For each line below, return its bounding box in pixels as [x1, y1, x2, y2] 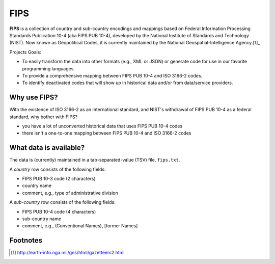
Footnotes [9, 236, 43, 245]
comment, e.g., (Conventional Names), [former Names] [22, 223, 138, 229]
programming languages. [22, 65, 75, 71]
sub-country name [22, 216, 62, 222]
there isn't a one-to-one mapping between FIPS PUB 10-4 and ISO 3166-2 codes [22, 130, 191, 136]
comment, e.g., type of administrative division [22, 190, 118, 196]
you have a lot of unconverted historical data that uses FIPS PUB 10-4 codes [22, 123, 183, 129]
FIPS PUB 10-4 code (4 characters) [22, 208, 96, 215]
